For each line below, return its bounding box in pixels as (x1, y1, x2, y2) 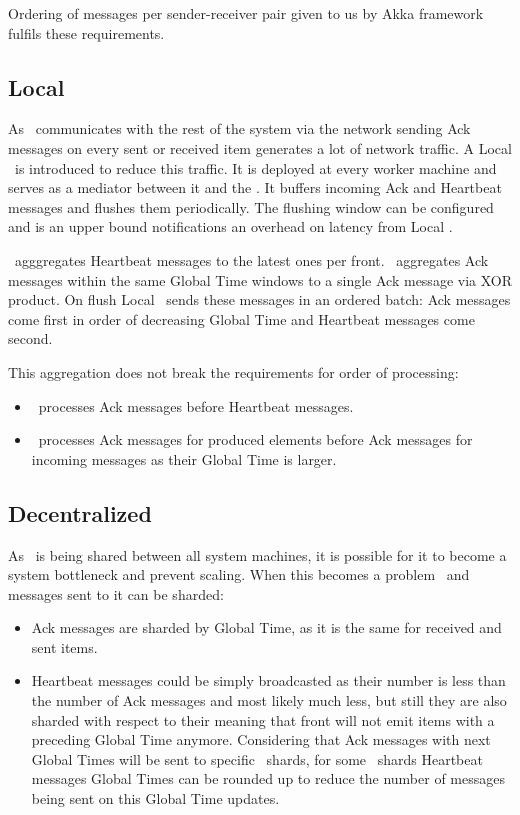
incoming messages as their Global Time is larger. (31, 448, 337, 469)
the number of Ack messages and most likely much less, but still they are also (31, 690, 507, 711)
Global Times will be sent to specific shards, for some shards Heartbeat (31, 748, 483, 769)
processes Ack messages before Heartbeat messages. (38, 395, 354, 416)
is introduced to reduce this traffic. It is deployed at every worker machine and (14, 157, 497, 178)
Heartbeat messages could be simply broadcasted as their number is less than (31, 670, 506, 691)
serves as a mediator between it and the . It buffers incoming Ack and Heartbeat (8, 177, 502, 198)
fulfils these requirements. (8, 22, 165, 43)
